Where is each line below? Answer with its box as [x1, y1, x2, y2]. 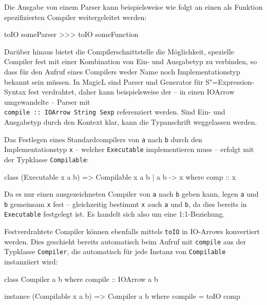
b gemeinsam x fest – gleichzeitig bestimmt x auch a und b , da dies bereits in [4, 198, 247, 209]
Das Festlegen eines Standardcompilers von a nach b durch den [4, 134, 202, 144]
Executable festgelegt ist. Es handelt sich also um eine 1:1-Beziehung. [4, 208, 225, 219]
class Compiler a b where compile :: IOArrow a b [4, 273, 158, 284]
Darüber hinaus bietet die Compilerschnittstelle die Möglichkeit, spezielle [4, 46, 234, 56]
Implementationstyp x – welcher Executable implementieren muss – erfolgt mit [4, 144, 254, 155]
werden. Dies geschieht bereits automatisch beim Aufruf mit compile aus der [4, 236, 246, 246]
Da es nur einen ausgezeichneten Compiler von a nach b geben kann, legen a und [4, 188, 259, 199]
